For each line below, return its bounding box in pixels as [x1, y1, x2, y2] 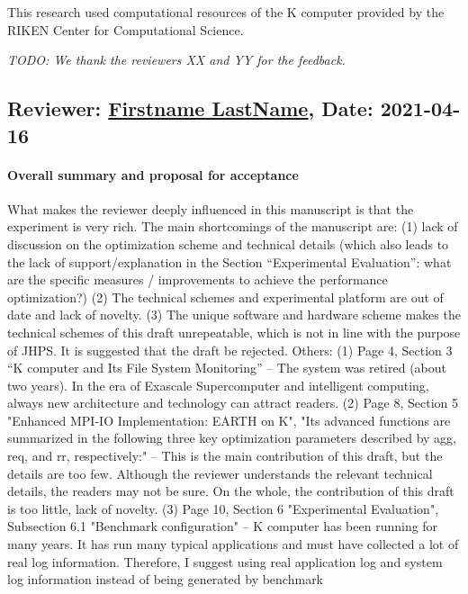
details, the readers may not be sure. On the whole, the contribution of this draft [7, 481, 454, 500]
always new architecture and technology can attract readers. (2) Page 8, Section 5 [7, 393, 459, 412]
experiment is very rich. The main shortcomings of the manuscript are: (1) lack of [7, 217, 458, 236]
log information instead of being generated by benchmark [7, 570, 324, 589]
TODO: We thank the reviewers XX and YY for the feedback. [7, 50, 346, 69]
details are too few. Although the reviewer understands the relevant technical [7, 463, 433, 482]
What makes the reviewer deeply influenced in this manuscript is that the [7, 199, 414, 218]
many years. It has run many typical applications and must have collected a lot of [7, 535, 459, 553]
